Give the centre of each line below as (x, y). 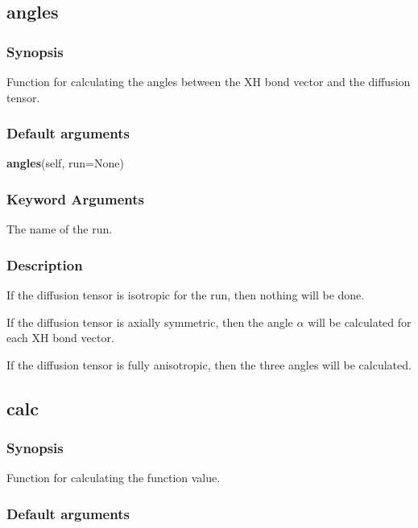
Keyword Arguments (76, 198)
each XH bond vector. (60, 338)
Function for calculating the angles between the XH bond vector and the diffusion (209, 81)
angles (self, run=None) (65, 163)
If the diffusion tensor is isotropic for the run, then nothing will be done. (186, 295)
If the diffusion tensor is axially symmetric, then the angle (150, 322)
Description (45, 264)
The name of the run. (60, 229)
